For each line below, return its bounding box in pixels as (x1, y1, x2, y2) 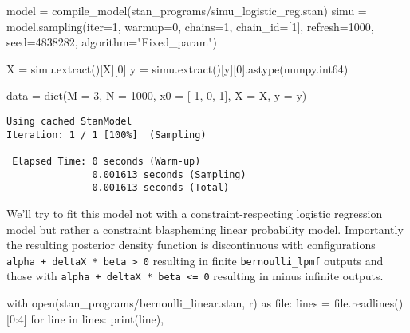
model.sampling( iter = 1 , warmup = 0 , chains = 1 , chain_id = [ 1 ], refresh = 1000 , (6, 18, 374, 34)
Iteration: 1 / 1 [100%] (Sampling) (6, 129, 207, 141)
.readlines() (348, 295, 404, 311)
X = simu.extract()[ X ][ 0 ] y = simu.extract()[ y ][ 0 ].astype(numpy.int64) (6, 60, 349, 77)
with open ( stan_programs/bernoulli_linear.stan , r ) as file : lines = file (6, 295, 349, 311)
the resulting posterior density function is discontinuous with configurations (6, 236, 376, 253)
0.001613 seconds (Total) (92, 182, 230, 194)
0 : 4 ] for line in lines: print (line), (9, 310, 164, 327)
